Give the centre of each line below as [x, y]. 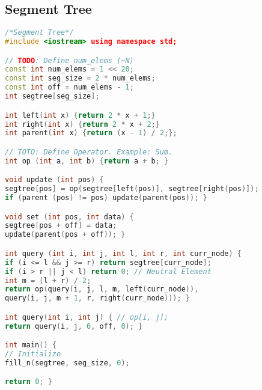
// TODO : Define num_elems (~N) [69, 60]
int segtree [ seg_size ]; [52, 96]
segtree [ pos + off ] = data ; [61, 226]
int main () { [31, 345]
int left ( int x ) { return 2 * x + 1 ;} [80, 115]
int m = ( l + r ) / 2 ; [48, 280]
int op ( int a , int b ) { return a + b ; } [87, 161]
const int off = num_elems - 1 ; [69, 87]
